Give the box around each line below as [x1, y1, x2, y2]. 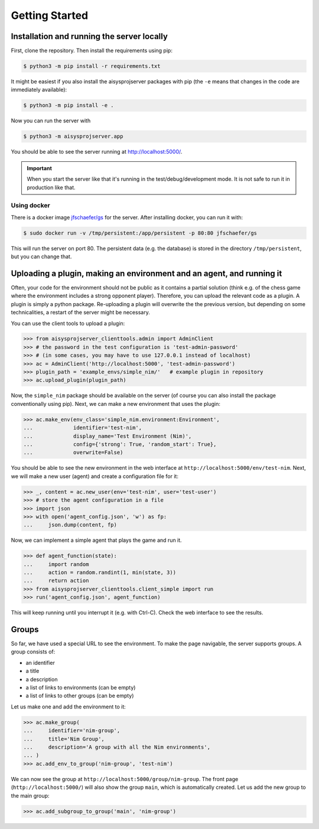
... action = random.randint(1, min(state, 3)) [23, 569, 177, 576]
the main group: [11, 792, 50, 799]
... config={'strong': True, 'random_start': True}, [23, 441, 217, 447]
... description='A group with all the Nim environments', [23, 743, 211, 750]
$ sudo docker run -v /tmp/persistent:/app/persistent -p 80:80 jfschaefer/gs [23, 229, 257, 236]
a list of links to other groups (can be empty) [25, 692, 134, 700]
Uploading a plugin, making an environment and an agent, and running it [11, 268, 282, 278]
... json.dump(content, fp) [23, 522, 118, 528]
